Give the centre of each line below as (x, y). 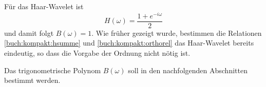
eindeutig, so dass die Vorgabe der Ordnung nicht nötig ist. (97, 52)
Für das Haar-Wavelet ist (44, 6)
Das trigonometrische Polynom (53, 70)
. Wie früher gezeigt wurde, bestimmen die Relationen (177, 32)
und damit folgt (29, 32)
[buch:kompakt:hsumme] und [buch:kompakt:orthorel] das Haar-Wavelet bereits (129, 43)
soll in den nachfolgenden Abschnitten (188, 70)
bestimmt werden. (32, 80)
